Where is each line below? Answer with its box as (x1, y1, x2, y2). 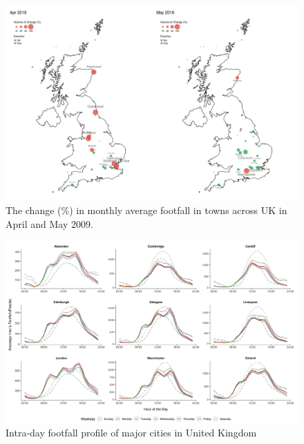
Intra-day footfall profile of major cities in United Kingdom (6, 425, 257, 440)
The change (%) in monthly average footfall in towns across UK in (6, 202, 287, 217)
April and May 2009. (6, 216, 93, 231)
